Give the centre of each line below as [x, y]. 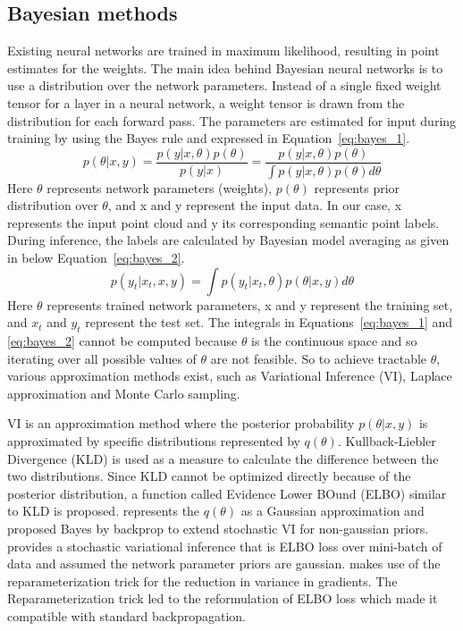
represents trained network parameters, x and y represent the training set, [250, 304]
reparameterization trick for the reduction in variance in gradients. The [202, 581]
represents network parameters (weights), [160, 187]
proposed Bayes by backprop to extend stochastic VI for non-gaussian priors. [218, 528]
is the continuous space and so [334, 341]
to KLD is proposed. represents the [104, 511]
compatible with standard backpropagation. [126, 615]
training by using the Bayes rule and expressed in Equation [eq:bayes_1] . [209, 138]
